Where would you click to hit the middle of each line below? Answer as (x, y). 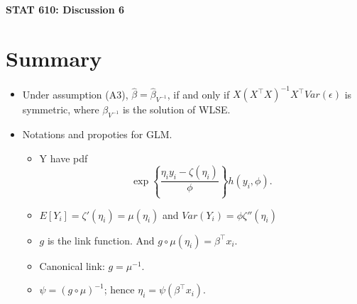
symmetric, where (61, 109)
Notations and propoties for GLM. (97, 134)
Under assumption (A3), (75, 94)
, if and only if (198, 94)
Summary (54, 58)
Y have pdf (64, 158)
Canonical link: (72, 265)
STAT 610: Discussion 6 (65, 9)
